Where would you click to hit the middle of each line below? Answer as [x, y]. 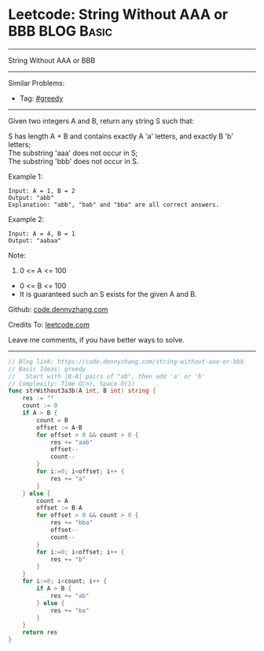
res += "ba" [70, 610]
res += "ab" [70, 596]
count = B [52, 420]
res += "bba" [71, 523]
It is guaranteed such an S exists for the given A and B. [108, 294]
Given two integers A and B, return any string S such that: [101, 120]
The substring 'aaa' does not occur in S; [73, 153]
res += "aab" [71, 442]
